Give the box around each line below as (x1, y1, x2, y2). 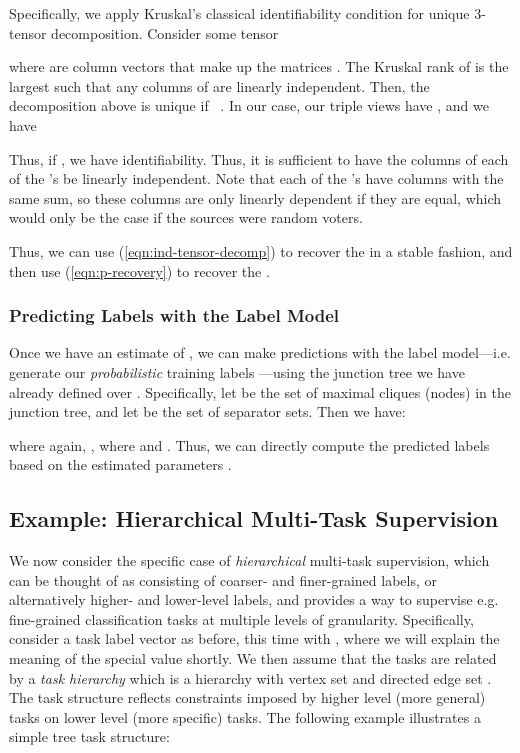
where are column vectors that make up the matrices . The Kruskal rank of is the (9, 56, 509, 77)
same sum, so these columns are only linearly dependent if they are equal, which (9, 187, 502, 208)
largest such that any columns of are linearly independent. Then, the (9, 75, 430, 96)
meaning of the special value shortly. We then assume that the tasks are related (9, 648, 497, 669)
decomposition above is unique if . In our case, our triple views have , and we (9, 95, 489, 116)
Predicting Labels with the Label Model (9, 303, 340, 328)
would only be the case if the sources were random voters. (9, 207, 363, 228)
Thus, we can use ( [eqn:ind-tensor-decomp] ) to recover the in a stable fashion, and (9, 240, 513, 261)
